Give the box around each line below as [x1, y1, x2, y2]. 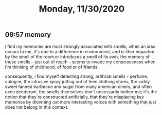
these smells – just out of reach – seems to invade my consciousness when [5, 59, 156, 65]
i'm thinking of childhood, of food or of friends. [5, 64, 99, 70]
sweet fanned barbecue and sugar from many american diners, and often [5, 84, 152, 89]
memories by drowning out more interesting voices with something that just [5, 99, 157, 105]
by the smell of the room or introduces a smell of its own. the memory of [5, 54, 150, 59]
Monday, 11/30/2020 [38, 3, 125, 14]
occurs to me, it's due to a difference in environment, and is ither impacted [5, 48, 155, 54]
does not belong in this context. [5, 104, 69, 110]
